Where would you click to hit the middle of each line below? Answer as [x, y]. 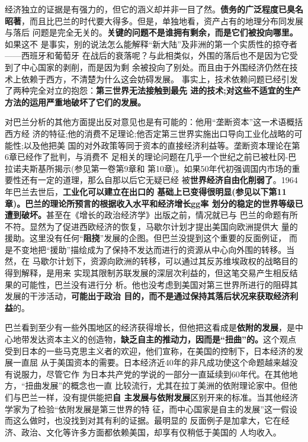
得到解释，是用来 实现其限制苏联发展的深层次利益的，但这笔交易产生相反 [147, 273]
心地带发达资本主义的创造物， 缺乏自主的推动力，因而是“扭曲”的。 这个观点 [150, 339]
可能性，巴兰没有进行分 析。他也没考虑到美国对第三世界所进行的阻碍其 [159, 284]
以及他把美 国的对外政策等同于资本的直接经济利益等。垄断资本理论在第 [162, 145]
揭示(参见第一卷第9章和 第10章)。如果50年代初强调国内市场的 [173, 168]
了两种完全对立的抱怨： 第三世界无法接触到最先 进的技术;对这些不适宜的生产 [153, 90]
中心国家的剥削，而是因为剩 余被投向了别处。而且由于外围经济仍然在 [155, 67]
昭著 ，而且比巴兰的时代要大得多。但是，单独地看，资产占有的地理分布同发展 [154, 20]
